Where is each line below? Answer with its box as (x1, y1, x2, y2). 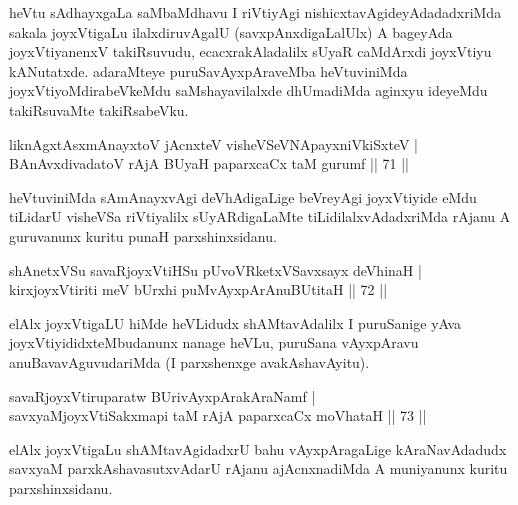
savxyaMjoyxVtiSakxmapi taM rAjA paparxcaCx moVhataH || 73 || (9, 405, 427, 426)
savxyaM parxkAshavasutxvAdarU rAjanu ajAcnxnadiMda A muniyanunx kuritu (9, 458, 508, 479)
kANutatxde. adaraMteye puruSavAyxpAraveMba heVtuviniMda (9, 60, 408, 81)
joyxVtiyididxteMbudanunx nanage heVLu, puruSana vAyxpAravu (9, 332, 419, 353)
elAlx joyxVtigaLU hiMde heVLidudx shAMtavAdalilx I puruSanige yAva (9, 312, 462, 333)
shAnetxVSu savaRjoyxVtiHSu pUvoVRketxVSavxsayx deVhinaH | (9, 259, 422, 280)
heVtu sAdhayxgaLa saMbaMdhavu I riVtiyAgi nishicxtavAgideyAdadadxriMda (9, 2, 502, 22)
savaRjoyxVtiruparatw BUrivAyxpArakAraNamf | (9, 385, 316, 406)
